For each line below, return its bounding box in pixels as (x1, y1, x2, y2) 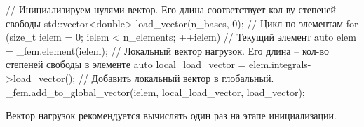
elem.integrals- (249, 57, 311, 72)
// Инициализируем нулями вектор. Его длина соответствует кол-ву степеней (6, 2, 336, 16)
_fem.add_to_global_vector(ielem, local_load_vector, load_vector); (6, 84, 305, 99)
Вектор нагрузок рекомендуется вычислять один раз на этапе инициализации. (6, 108, 337, 123)
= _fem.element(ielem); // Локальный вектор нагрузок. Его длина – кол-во (6, 43, 329, 58)
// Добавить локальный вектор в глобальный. (78, 70, 274, 85)
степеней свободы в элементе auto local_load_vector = (6, 57, 246, 72)
